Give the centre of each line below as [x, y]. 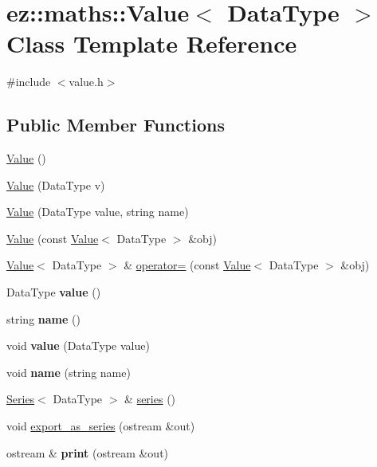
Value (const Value [53, 238]
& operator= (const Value [187, 265]
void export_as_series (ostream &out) [101, 426]
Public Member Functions [116, 125]
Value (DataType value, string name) [98, 212]
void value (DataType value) [78, 345]
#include [29, 82]
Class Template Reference [152, 43]
